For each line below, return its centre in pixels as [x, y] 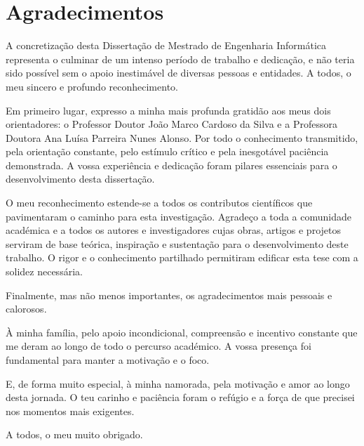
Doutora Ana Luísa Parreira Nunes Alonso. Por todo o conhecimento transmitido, [182, 137]
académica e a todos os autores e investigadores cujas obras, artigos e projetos [173, 230]
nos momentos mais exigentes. [70, 411]
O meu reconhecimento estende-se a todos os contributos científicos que [159, 203]
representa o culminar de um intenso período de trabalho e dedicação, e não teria [180, 59]
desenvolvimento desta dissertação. [80, 179]
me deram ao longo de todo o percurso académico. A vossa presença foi [159, 346]
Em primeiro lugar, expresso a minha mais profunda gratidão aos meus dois [168, 110]
